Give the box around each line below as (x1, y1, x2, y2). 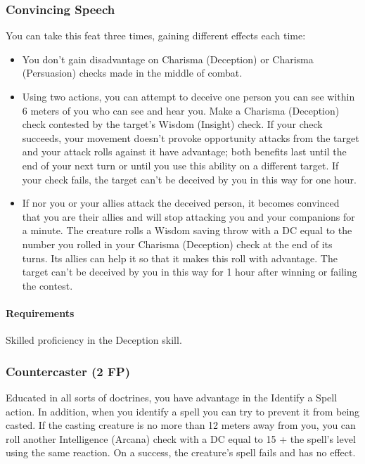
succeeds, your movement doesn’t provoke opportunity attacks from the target (22, 130, 359, 145)
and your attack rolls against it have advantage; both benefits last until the (22, 144, 347, 159)
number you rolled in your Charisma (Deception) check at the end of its (22, 236, 333, 251)
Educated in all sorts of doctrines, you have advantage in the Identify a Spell (6, 389, 338, 404)
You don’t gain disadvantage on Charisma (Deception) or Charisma (22, 51, 314, 66)
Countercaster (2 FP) (6, 362, 130, 380)
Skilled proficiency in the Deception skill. (6, 333, 182, 347)
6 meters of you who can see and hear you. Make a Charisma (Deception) (22, 103, 340, 117)
